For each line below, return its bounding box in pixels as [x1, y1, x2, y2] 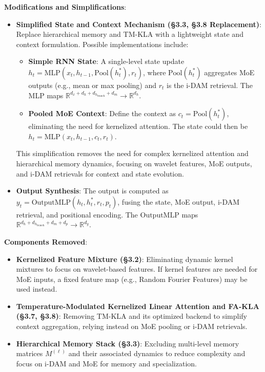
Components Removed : [4, 236, 88, 247]
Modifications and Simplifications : [4, 2, 127, 12]
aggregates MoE [204, 67, 255, 77]
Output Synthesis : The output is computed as [16, 185, 169, 196]
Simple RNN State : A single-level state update [28, 56, 185, 67]
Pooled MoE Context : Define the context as [28, 108, 176, 119]
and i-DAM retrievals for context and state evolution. [16, 168, 184, 179]
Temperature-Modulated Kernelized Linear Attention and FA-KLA [16, 300, 259, 311]
